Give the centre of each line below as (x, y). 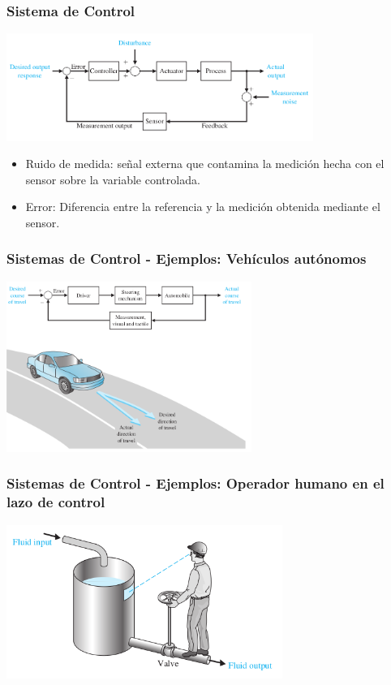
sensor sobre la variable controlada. (113, 179)
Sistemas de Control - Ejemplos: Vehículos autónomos (187, 258)
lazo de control (56, 502)
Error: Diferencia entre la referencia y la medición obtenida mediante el (203, 207)
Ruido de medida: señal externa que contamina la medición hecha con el (205, 164)
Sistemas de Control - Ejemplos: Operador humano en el (195, 483)
